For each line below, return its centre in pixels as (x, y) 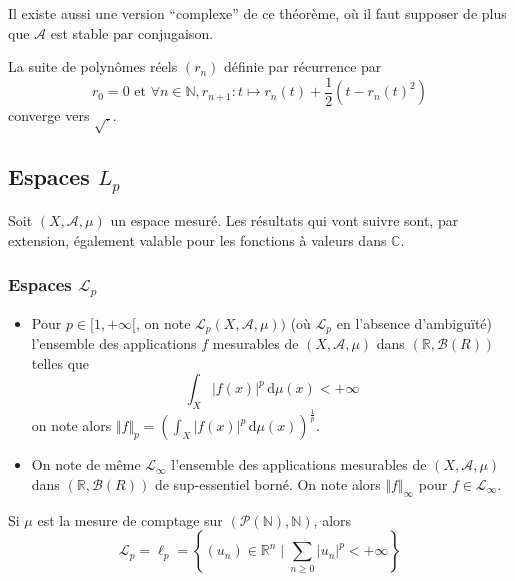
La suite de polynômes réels (93, 66)
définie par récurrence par (303, 66)
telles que (60, 362)
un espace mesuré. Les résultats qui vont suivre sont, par (284, 220)
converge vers (49, 115)
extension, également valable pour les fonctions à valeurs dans (197, 239)
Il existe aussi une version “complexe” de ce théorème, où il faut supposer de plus (257, 13)
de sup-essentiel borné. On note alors (267, 483)
